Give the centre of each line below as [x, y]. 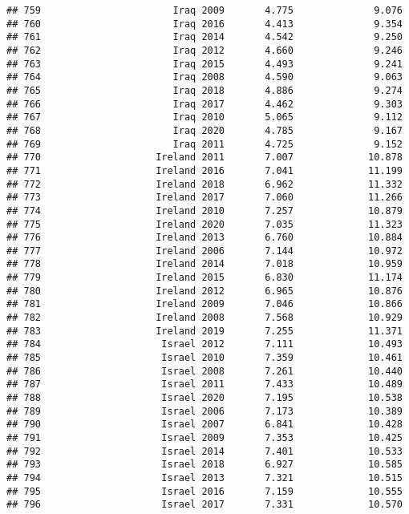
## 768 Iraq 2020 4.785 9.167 [204, 130]
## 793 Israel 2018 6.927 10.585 [204, 465]
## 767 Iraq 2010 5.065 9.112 [204, 117]
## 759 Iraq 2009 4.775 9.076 [204, 10]
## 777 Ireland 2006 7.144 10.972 [204, 251]
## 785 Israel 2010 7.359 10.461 [204, 358]
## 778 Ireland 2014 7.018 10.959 [204, 264]
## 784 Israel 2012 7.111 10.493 [204, 344]
